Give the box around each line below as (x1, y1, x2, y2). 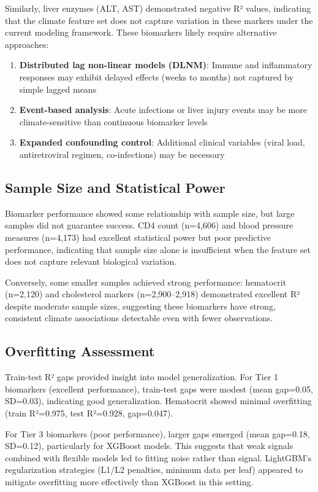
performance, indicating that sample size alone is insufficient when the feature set (5, 243, 311, 256)
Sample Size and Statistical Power (5, 178, 225, 197)
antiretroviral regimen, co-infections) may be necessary (19, 147, 225, 160)
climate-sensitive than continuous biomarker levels (19, 115, 208, 128)
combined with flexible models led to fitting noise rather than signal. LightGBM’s (5, 451, 312, 464)
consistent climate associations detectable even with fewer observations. (5, 311, 273, 324)
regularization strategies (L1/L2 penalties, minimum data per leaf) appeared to (5, 463, 303, 476)
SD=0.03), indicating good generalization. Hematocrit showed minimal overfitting (5, 394, 312, 407)
